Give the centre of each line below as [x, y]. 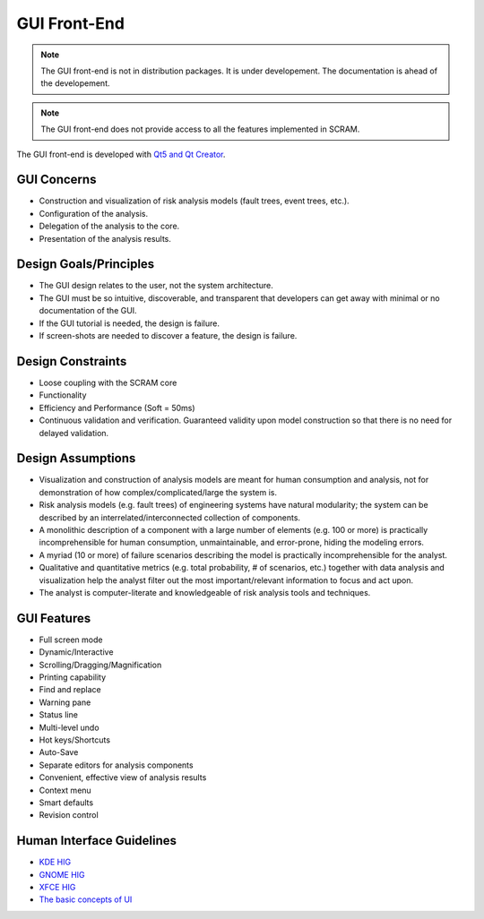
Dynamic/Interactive [76, 652]
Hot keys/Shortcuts [75, 740]
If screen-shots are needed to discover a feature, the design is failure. [168, 336]
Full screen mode [71, 640]
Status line [58, 715]
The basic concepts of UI [86, 899]
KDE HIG [55, 862]
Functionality [63, 395]
